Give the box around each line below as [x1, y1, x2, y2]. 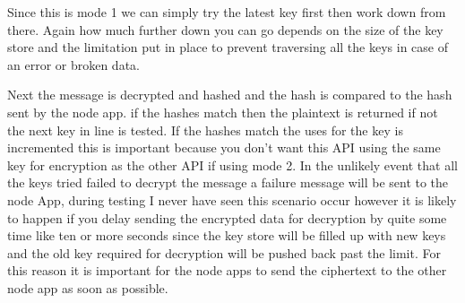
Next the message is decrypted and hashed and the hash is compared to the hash [7, 85, 452, 104]
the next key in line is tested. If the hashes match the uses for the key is [7, 120, 403, 139]
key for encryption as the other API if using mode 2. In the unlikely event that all [7, 155, 458, 174]
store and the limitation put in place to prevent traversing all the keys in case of [7, 38, 449, 56]
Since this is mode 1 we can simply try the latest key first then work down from [7, 3, 446, 21]
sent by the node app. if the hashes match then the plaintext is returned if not [7, 102, 438, 121]
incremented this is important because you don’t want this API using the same [7, 138, 441, 157]
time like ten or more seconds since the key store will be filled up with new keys [7, 226, 446, 245]
